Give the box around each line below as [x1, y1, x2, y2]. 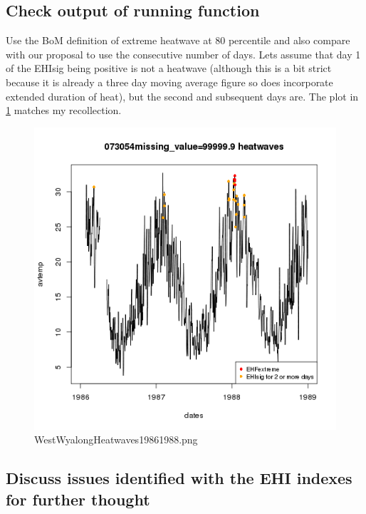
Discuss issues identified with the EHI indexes [6, 467, 352, 489]
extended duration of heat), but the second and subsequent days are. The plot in [6, 88, 359, 103]
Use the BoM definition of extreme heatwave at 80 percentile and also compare [6, 33, 350, 48]
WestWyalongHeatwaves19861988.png [34, 432, 198, 447]
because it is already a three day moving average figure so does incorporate [6, 74, 333, 89]
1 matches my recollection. [6, 103, 122, 118]
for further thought [6, 488, 150, 510]
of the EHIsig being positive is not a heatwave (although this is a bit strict [6, 61, 332, 76]
